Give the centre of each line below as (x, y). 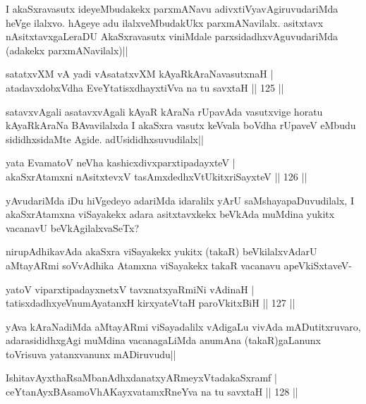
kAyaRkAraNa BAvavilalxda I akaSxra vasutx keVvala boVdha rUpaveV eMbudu (181, 125)
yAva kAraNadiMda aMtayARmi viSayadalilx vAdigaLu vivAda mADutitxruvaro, (183, 326)
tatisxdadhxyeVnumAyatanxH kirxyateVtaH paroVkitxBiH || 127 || (151, 303)
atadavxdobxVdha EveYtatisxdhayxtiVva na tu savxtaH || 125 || (145, 87)
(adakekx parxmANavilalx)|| (67, 50)
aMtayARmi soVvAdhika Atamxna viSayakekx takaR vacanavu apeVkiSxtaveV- (179, 265)
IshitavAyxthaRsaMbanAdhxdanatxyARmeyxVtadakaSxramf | (141, 378)
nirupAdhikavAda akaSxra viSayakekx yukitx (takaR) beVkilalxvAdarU (161, 251)
